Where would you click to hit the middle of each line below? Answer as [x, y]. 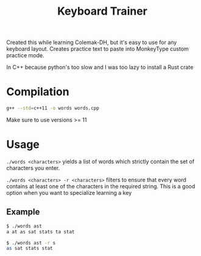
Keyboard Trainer [102, 11]
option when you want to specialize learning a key [69, 192]
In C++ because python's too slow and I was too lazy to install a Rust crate [100, 67]
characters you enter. [33, 168]
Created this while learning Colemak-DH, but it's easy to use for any [92, 42]
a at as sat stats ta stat [41, 232]
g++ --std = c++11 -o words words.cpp [53, 108]
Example [23, 212]
